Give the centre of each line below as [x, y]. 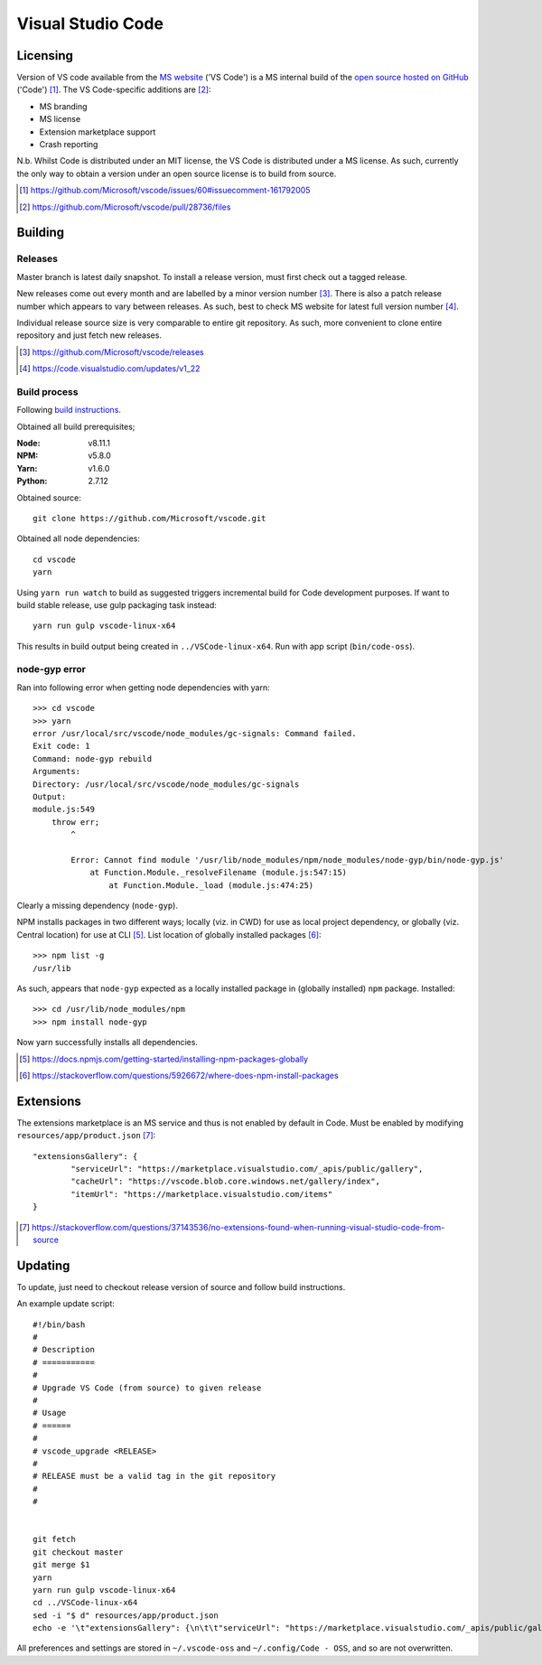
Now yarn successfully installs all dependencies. [107, 1043]
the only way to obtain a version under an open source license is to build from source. [177, 173]
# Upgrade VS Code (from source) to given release [147, 1388]
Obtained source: [49, 498]
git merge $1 [61, 1565]
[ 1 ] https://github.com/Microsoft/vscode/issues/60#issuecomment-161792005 [165, 191]
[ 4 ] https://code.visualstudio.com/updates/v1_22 [110, 369]
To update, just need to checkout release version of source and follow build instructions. [181, 1286]
